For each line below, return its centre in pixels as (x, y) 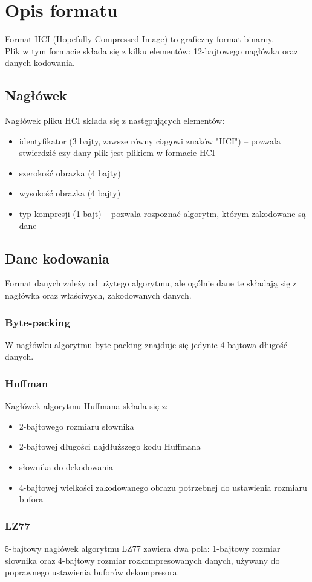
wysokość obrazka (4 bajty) (70, 193)
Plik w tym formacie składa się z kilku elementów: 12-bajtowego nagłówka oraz (151, 50)
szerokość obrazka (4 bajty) (70, 173)
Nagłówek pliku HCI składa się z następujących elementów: (115, 121)
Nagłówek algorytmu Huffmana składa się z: (86, 406)
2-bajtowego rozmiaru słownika (76, 426)
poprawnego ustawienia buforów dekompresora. (92, 572)
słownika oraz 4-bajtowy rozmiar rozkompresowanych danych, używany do (142, 560)
